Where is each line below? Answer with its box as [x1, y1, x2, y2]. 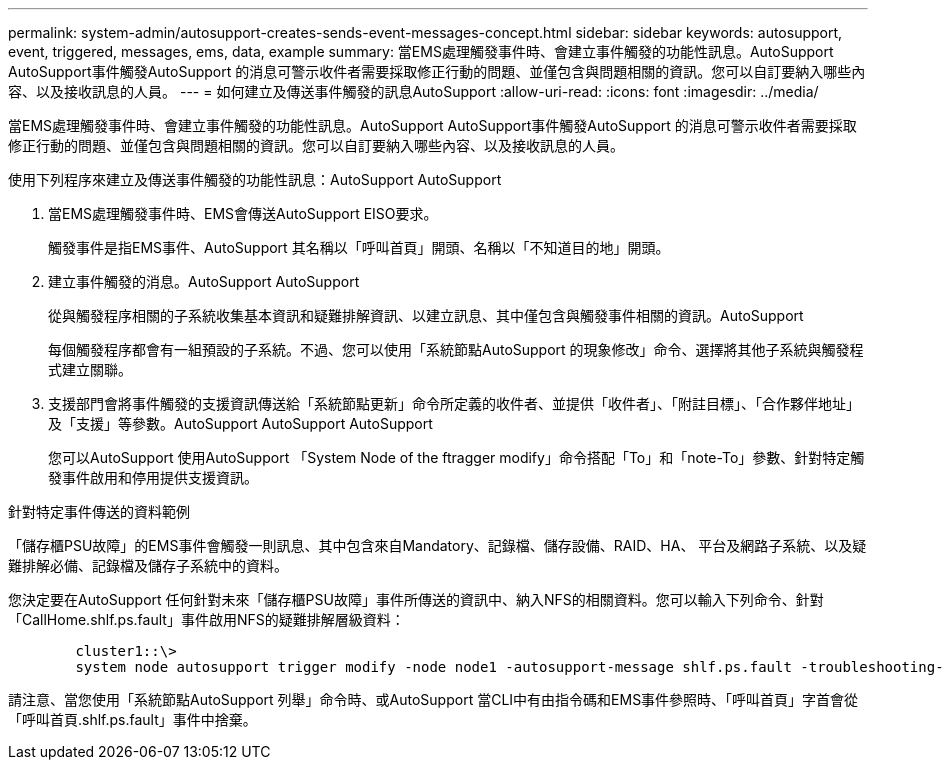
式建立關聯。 [48, 361, 132, 378]
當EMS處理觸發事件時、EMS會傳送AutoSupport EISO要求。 [48, 205, 438, 222]
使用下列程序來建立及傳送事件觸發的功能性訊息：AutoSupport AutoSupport [8, 171, 502, 188]
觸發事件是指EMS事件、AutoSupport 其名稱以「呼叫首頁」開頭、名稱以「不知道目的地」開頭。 [48, 239, 670, 256]
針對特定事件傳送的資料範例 [8, 503, 190, 520]
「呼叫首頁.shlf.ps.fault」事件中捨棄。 [8, 711, 257, 728]
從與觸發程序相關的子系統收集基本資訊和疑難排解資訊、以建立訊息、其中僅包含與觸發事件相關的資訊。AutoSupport [48, 307, 804, 324]
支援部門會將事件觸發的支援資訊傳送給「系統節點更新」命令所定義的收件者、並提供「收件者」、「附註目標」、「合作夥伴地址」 [48, 395, 860, 412]
